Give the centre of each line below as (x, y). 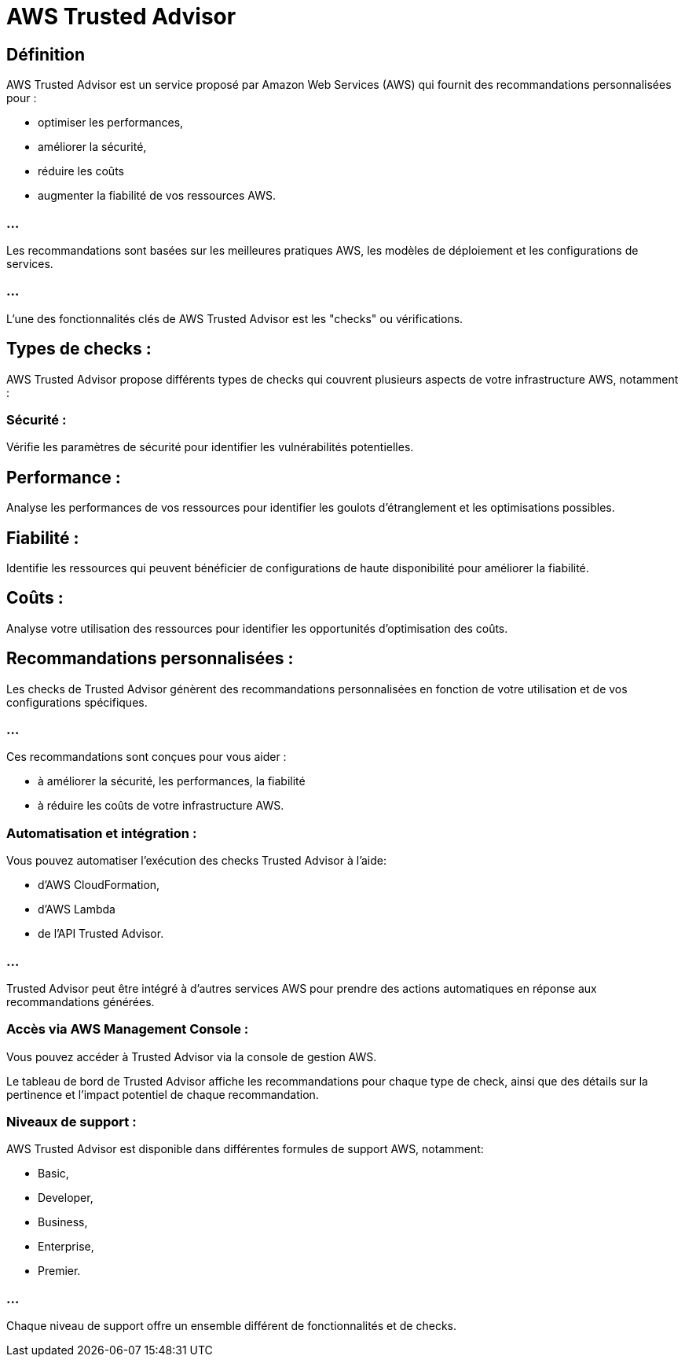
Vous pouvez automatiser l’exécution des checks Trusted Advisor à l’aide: (197, 861)
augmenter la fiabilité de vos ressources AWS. (157, 196)
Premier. (59, 1271)
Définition (46, 54)
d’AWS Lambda (77, 909)
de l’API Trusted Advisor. (101, 934)
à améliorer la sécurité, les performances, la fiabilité (172, 781)
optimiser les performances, (111, 123)
